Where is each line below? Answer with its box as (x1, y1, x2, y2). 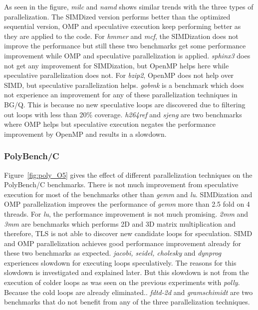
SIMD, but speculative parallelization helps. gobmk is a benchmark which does (4, 79, 244, 90)
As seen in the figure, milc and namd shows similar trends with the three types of (4, 1, 254, 11)
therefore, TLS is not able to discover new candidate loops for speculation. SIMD (4, 228, 253, 239)
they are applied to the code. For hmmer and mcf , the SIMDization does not (4, 30, 239, 41)
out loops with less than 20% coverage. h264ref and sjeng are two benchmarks (4, 109, 242, 119)
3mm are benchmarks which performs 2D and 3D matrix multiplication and (4, 218, 236, 229)
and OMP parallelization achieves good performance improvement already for (4, 238, 241, 248)
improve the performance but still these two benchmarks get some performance (4, 40, 246, 51)
